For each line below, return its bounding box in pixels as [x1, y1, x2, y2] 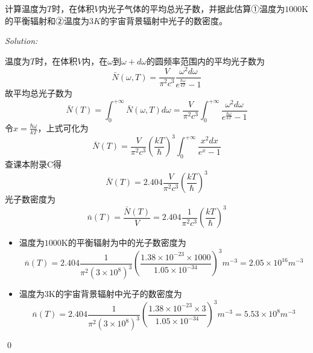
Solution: [5, 34, 38, 47]
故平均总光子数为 [5, 87, 72, 99]
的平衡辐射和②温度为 [5, 14, 89, 27]
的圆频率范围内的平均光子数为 [146, 54, 265, 67]
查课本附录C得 [5, 158, 62, 170]
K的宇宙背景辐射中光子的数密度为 [48, 287, 182, 300]
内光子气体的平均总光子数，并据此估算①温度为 [99, 2, 285, 14]
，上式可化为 [37, 121, 89, 134]
